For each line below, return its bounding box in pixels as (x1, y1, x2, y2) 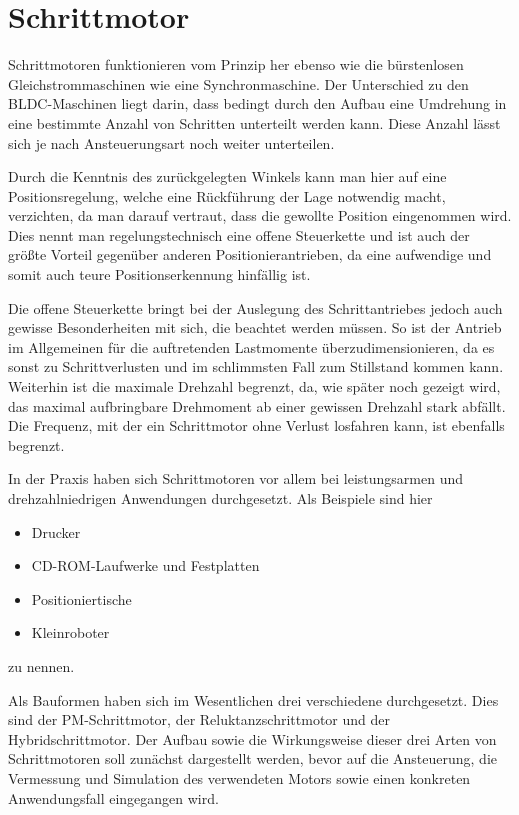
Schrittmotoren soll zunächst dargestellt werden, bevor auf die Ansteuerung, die (8, 748, 498, 769)
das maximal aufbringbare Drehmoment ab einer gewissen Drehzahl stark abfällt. (8, 395, 506, 416)
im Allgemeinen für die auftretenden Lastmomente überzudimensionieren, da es (8, 336, 495, 357)
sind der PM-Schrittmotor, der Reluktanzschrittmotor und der (8, 709, 390, 730)
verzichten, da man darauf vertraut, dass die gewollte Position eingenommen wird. (8, 205, 512, 226)
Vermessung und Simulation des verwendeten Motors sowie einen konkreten (8, 767, 471, 788)
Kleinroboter (31, 622, 110, 643)
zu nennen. (8, 655, 75, 676)
